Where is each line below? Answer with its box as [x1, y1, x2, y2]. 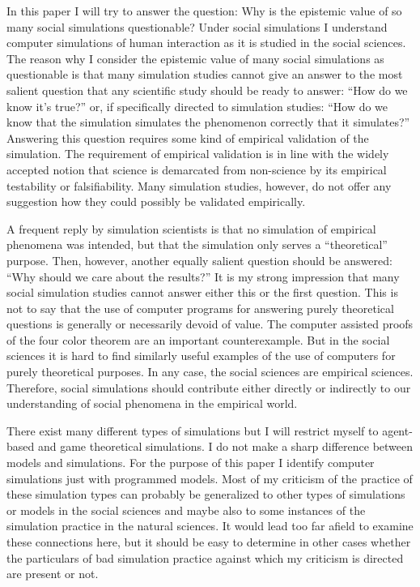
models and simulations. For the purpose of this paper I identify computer [6, 454, 375, 471]
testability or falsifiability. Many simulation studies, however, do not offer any [6, 177, 392, 194]
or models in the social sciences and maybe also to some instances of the [6, 501, 366, 518]
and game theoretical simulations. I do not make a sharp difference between [37, 438, 414, 455]
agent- [382, 422, 413, 439]
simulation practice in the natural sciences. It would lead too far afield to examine [6, 517, 414, 534]
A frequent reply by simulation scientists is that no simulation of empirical [6, 220, 376, 237]
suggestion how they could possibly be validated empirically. [6, 193, 306, 210]
